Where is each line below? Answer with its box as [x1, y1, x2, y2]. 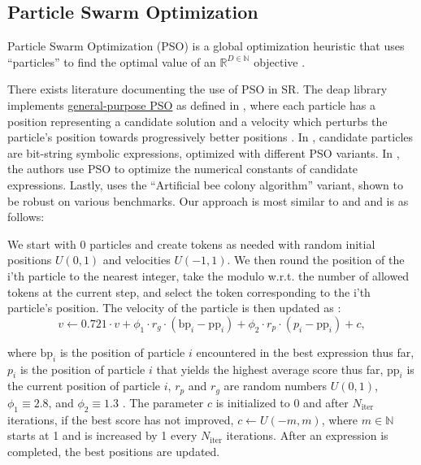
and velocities [102, 251, 171, 268]
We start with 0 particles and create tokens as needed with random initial [7, 235, 375, 252]
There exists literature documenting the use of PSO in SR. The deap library [7, 80, 388, 98]
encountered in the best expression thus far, [196, 343, 414, 360]
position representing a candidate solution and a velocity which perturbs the [7, 112, 388, 129]
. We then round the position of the [227, 251, 405, 268]
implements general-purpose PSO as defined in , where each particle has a [7, 96, 375, 113]
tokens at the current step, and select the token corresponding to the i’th [7, 283, 371, 300]
